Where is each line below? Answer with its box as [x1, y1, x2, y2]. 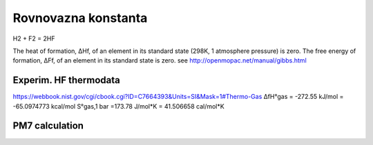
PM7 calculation [12, 120, 84, 132]
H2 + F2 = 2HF [12, 34, 55, 43]
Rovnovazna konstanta [12, 10, 148, 25]
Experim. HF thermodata [12, 74, 121, 86]
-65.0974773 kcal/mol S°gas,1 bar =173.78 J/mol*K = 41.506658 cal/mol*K [12, 102, 224, 110]
